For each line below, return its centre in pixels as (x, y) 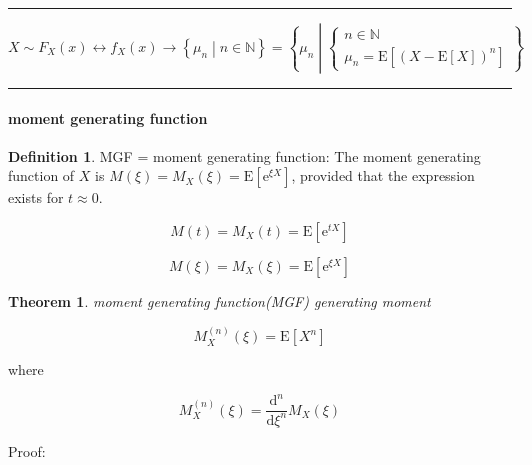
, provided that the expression (383, 175)
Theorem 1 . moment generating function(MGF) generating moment (219, 300)
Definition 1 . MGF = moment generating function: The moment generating (244, 155)
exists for (36, 197)
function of (41, 175)
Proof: (27, 450)
